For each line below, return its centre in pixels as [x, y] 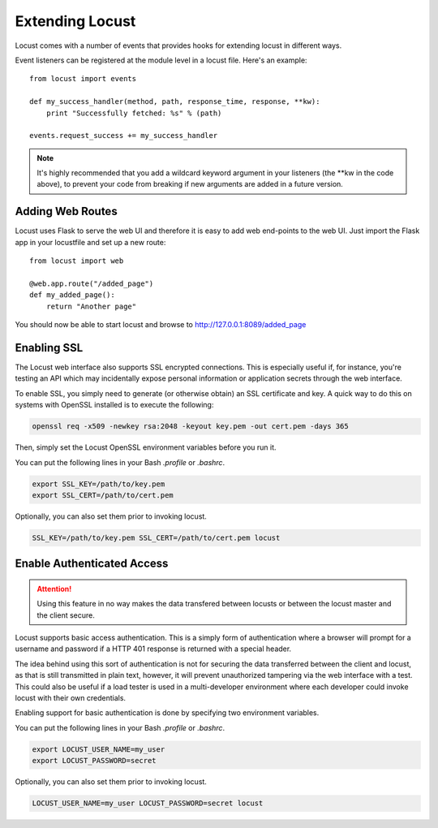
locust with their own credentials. [70, 698]
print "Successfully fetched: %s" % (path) [134, 113]
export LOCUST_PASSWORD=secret [94, 761]
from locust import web [77, 261]
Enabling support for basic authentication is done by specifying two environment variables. [167, 713]
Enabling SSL [49, 348]
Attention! [54, 589]
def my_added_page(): [72, 295]
